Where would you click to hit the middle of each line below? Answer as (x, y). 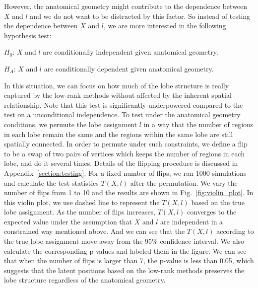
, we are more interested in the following (165, 26)
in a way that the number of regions (198, 124)
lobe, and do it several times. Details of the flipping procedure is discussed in (121, 163)
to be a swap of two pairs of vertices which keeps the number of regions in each (125, 153)
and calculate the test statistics (51, 182)
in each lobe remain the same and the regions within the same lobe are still (119, 134)
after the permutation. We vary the (184, 182)
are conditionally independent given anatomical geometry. (130, 52)
